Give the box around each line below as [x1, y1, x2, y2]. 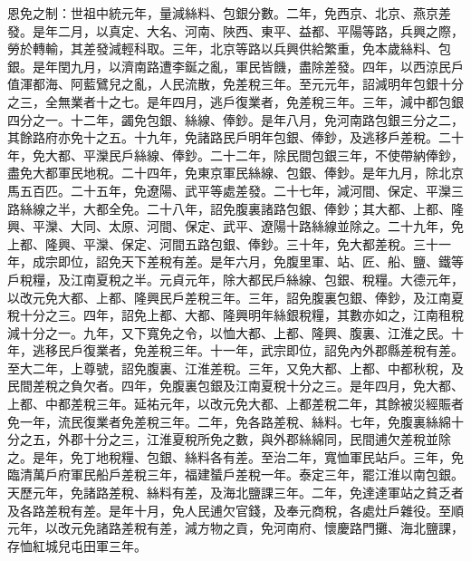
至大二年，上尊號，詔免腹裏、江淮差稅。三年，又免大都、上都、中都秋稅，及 [7, 358, 464, 377]
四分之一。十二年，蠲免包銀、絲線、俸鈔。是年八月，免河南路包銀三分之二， [7, 110, 464, 129]
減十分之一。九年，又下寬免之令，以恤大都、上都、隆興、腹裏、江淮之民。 [7, 323, 451, 342]
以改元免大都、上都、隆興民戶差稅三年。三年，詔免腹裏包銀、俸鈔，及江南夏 [7, 287, 464, 306]
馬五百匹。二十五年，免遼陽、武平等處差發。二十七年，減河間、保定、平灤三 [7, 180, 464, 199]
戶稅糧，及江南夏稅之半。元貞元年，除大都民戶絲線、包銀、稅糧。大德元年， [7, 269, 464, 288]
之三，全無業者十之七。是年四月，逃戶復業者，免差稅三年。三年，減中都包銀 [7, 92, 464, 111]
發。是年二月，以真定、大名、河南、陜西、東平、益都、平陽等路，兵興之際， [7, 21, 464, 40]
